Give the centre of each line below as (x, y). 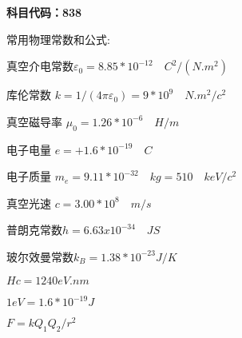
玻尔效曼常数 (40, 256)
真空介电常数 (40, 66)
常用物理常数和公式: (58, 39)
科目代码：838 (44, 12)
